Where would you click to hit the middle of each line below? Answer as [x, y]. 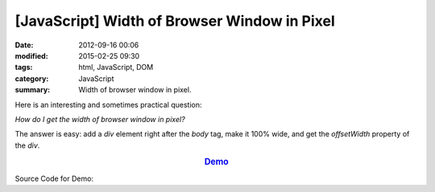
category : [32, 78]
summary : [33, 90]
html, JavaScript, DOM [116, 67]
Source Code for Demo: [54, 178]
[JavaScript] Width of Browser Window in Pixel [175, 21]
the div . [27, 145]
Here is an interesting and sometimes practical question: [108, 104]
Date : [24, 45]
